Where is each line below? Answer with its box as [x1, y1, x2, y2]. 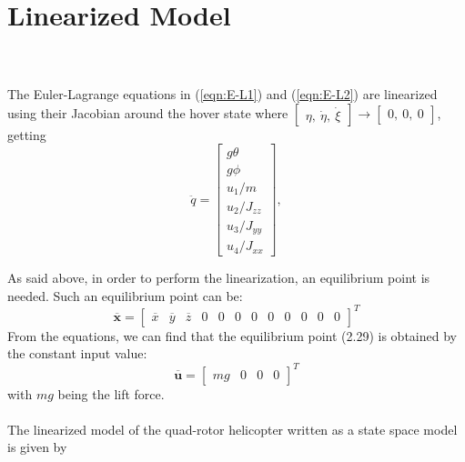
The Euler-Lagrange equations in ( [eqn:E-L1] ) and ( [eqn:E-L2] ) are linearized [7, 85, 438, 104]
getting [7, 125, 46, 144]
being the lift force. [57, 384, 165, 403]
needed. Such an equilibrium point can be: [7, 286, 243, 305]
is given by [7, 437, 67, 457]
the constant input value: [7, 344, 147, 363]
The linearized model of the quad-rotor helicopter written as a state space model [7, 419, 458, 438]
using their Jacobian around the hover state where [7, 103, 288, 122]
